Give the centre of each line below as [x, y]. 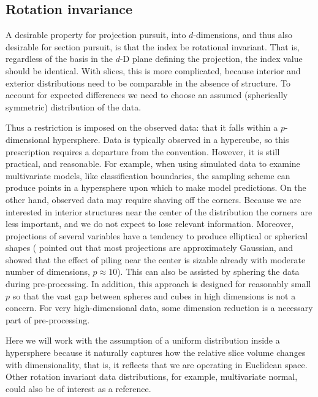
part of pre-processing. [48, 319]
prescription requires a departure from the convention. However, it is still [143, 151]
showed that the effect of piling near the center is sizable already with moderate [156, 259]
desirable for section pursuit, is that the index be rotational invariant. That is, [153, 46]
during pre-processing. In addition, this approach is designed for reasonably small [158, 284]
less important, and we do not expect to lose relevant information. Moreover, [150, 224]
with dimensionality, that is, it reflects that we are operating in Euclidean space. [157, 364]
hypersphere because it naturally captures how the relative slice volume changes [156, 353]
